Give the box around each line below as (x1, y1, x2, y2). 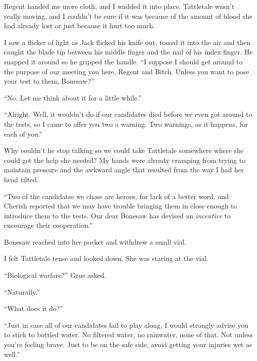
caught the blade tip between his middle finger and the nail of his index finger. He (4, 47, 253, 57)
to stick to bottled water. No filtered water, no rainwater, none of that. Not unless (4, 329, 253, 340)
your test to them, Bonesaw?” (4, 76, 94, 86)
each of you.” (4, 128, 43, 139)
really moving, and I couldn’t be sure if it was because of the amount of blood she (4, 10, 253, 21)
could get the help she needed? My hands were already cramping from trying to (4, 155, 246, 165)
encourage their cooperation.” (4, 220, 93, 230)
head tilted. (4, 174, 39, 184)
